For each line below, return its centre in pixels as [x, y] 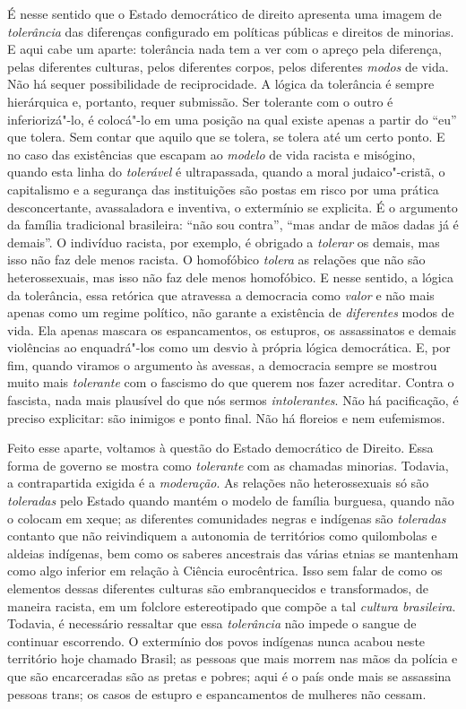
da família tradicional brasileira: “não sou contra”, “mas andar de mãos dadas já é [233, 225]
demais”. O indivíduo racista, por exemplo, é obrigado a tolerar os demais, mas [224, 242]
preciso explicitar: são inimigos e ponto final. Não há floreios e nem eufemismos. [226, 417]
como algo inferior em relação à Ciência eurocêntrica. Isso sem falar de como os [225, 571]
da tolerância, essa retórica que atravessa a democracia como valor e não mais [221, 294]
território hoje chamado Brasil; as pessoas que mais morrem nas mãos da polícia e [233, 658]
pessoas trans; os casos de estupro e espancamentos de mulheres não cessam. [217, 693]
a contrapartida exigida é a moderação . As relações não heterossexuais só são [218, 483]
